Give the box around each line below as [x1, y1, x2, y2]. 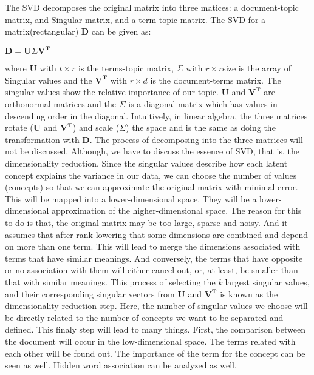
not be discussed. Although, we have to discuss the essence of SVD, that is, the [5, 145, 300, 158]
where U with [5, 62, 56, 75]
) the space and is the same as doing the [126, 121, 276, 134]
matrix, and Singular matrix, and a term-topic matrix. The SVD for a [5, 13, 266, 25]
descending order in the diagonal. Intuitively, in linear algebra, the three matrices [5, 109, 308, 122]
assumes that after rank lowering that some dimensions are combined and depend [5, 228, 309, 241]
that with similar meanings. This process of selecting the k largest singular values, [5, 275, 310, 288]
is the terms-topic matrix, [78, 62, 174, 75]
